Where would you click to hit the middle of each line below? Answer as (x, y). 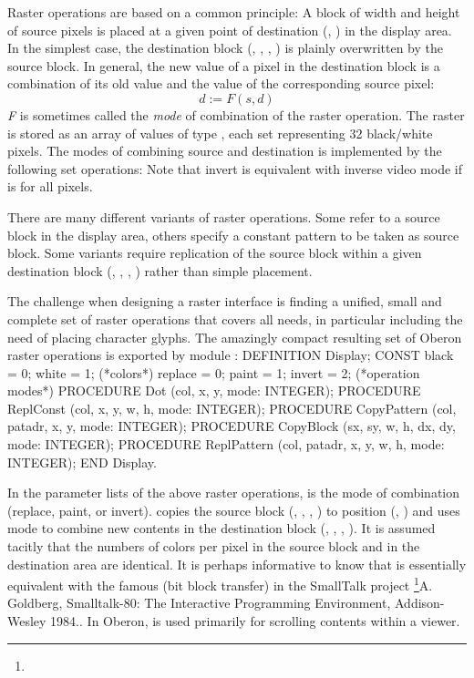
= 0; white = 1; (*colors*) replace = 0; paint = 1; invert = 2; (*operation (214, 372)
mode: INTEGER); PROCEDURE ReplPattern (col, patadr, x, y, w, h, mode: (226, 444)
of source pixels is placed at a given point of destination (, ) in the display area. (230, 30)
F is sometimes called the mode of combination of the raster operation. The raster (236, 114)
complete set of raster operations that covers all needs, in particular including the (235, 318)
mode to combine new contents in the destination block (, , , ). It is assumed (222, 528)
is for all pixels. (50, 186)
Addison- (419, 603)
